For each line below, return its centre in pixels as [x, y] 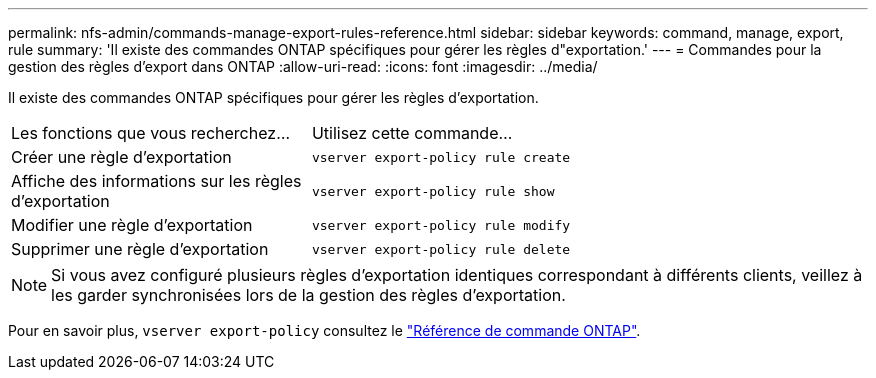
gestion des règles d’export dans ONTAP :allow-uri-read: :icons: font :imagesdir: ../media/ [303, 66]
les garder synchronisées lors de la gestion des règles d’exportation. [308, 295]
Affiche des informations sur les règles [156, 181]
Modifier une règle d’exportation [132, 225]
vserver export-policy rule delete [441, 249]
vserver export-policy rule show [433, 191]
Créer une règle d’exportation [121, 157]
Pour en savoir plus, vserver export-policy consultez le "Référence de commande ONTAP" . [324, 330]
